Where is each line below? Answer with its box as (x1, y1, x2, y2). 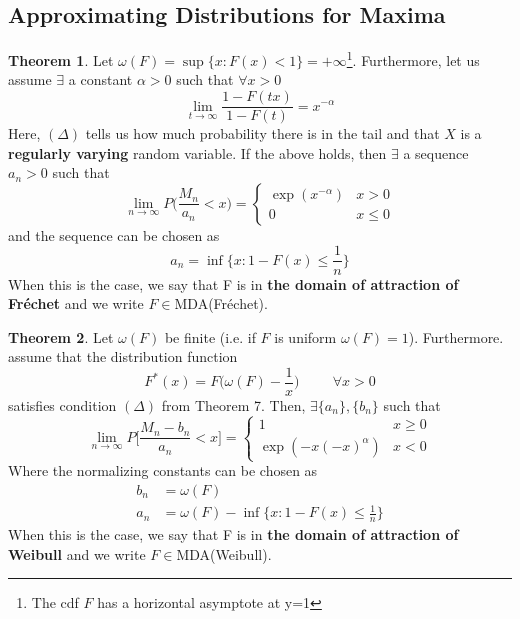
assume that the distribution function (8, 346, 238, 367)
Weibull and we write (8, 543, 146, 564)
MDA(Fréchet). (174, 293, 268, 314)
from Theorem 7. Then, (161, 394, 306, 415)
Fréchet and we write (8, 293, 144, 314)
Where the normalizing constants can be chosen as (8, 460, 318, 481)
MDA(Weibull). (176, 543, 272, 564)
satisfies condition (8, 394, 117, 415)
